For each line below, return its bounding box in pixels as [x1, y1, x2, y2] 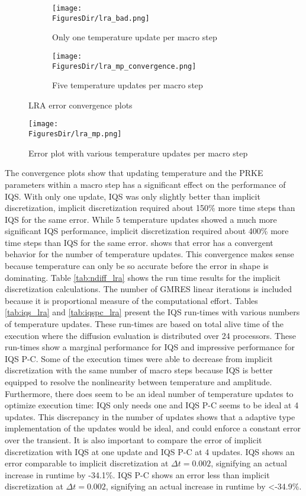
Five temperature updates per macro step [52, 79, 203, 91]
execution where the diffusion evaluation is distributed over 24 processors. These [5, 329, 296, 341]
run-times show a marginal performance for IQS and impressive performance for [5, 341, 295, 353]
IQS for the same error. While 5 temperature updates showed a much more [5, 213, 277, 225]
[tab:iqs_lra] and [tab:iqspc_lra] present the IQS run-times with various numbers [5, 306, 300, 318]
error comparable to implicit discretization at [5, 457, 169, 469]
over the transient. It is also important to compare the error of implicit [5, 433, 262, 446]
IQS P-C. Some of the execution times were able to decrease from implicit [5, 352, 273, 364]
